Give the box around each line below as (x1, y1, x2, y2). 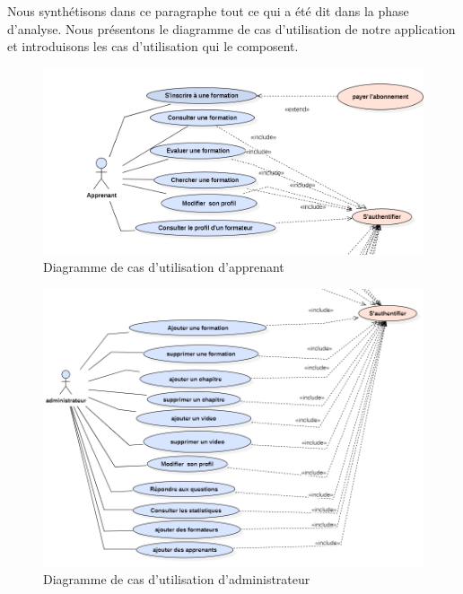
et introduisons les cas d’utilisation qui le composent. (7, 37, 299, 56)
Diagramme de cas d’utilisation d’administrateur (43, 570, 310, 589)
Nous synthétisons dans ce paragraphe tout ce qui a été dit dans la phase (7, 2, 409, 20)
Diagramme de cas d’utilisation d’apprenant (43, 258, 284, 276)
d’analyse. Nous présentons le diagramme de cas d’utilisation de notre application (7, 19, 456, 38)
